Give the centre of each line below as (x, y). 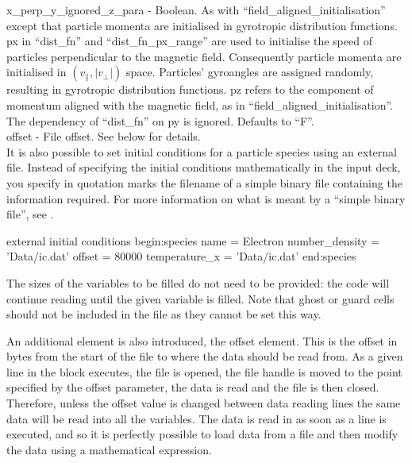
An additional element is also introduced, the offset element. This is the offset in (202, 340)
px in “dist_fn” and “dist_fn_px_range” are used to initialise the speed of (189, 41)
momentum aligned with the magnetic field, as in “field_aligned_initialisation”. (200, 104)
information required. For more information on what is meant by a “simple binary (206, 198)
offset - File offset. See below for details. (104, 136)
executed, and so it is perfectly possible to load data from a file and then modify (202, 434)
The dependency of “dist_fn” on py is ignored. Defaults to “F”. (160, 120)
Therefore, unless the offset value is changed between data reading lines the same (204, 403)
